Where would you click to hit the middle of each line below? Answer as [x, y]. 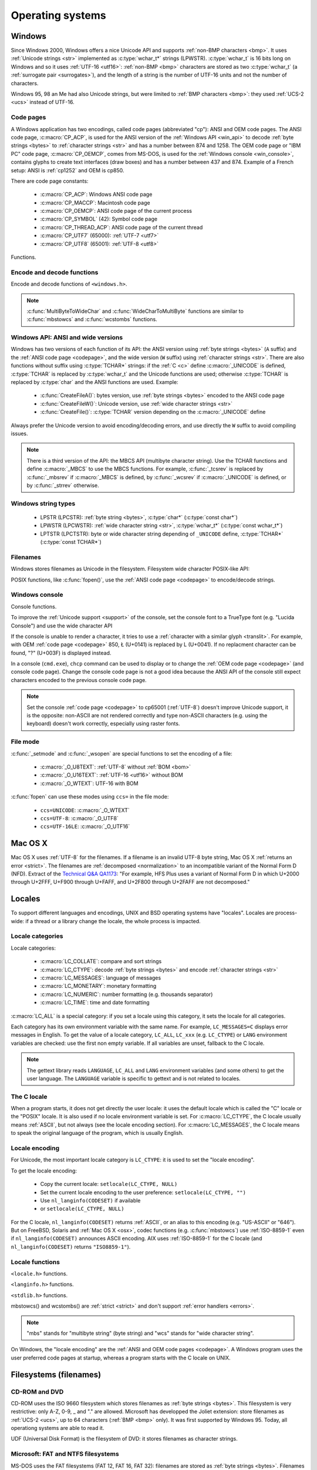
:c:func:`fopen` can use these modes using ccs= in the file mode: [90, 797]
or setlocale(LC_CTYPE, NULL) [82, 1209]
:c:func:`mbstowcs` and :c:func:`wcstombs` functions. [92, 319]
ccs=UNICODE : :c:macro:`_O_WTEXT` [85, 810]
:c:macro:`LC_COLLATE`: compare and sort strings [101, 961]
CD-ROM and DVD [37, 1392]
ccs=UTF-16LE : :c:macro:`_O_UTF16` [85, 827]
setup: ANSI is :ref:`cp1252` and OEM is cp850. [68, 170]
